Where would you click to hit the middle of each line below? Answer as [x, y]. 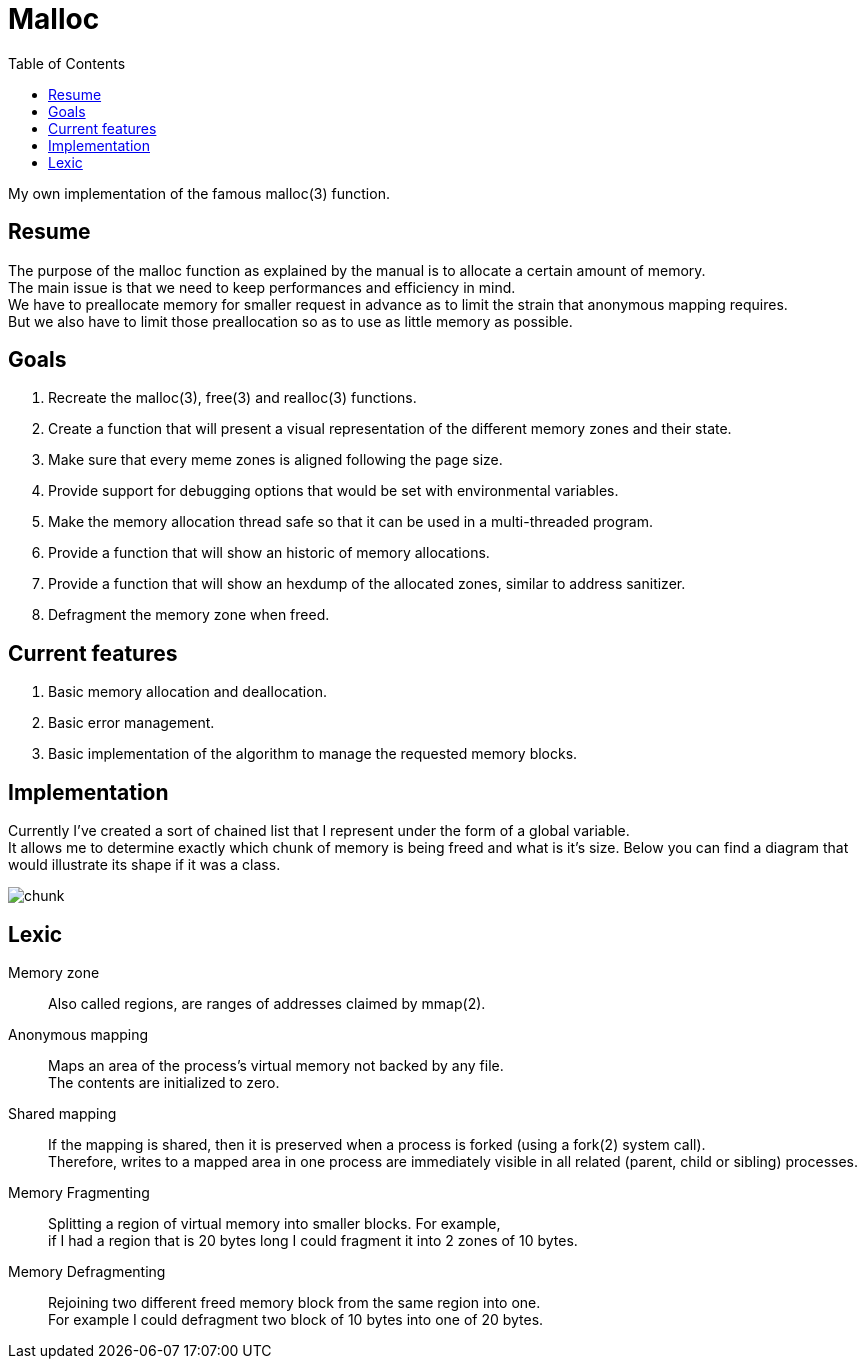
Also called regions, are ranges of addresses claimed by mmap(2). [267, 1003]
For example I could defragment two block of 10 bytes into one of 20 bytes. [296, 1319]
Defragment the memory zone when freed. [189, 615]
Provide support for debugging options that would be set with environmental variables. [333, 491]
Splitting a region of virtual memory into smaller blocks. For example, [274, 1223]
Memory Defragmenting [87, 1271]
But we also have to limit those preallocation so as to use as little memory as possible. [290, 321]
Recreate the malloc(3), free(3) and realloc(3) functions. [232, 398]
